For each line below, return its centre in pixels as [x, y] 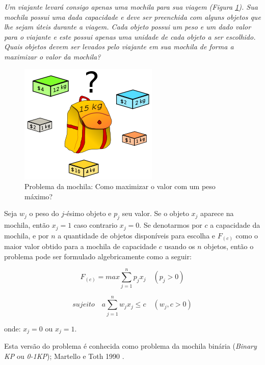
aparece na [217, 213]
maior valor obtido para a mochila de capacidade [81, 246]
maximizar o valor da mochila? [52, 56]
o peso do [44, 213]
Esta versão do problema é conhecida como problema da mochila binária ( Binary [130, 346]
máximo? [39, 196]
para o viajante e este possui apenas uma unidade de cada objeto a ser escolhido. [130, 36]
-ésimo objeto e [88, 213]
